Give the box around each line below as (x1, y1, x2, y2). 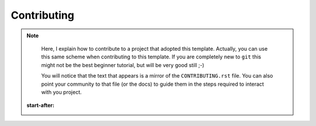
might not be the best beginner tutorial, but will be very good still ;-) (41, 61, 205, 68)
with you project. (41, 88, 82, 96)
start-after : (26, 102, 55, 109)
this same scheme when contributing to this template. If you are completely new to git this (41, 53, 262, 61)
